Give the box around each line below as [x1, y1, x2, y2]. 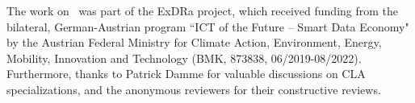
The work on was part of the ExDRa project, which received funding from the [6, 2, 399, 19]
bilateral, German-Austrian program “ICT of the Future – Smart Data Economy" [6, 18, 409, 35]
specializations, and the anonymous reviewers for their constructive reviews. [6, 80, 381, 97]
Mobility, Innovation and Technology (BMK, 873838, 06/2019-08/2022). [6, 49, 362, 66]
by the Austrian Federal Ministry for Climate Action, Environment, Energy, [6, 34, 382, 51]
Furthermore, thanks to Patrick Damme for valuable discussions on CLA [6, 65, 366, 82]
